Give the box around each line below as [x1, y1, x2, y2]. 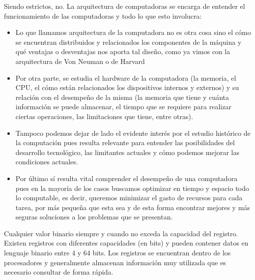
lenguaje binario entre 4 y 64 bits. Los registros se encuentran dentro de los [4, 248, 231, 258]
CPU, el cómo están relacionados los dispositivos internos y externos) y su [15, 82, 239, 93]
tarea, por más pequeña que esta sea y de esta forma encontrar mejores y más [15, 202, 250, 212]
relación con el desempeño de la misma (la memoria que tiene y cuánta [15, 92, 229, 102]
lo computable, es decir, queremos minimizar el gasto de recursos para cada [15, 192, 243, 203]
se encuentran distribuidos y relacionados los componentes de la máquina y [15, 36, 242, 47]
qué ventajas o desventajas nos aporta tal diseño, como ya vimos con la [15, 46, 230, 57]
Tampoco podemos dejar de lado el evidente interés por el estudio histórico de [15, 127, 251, 138]
